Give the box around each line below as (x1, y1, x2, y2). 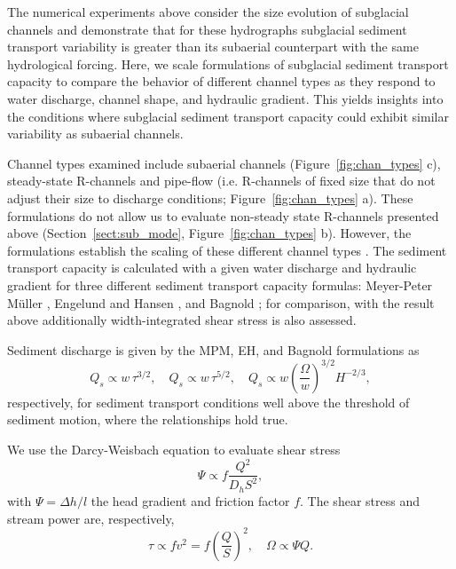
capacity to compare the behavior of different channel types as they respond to (7, 72, 436, 91)
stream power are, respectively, (7, 509, 175, 527)
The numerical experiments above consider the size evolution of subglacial (7, 3, 409, 20)
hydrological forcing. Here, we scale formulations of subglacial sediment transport (7, 54, 449, 73)
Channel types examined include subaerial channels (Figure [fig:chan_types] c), (7, 154, 441, 172)
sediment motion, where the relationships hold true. (7, 410, 288, 429)
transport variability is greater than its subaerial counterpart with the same (7, 37, 419, 56)
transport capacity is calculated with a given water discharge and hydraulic (7, 258, 417, 277)
